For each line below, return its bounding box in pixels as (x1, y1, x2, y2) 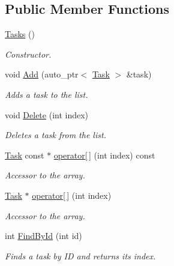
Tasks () (5, 28, 35, 40)
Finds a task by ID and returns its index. (5, 249, 156, 262)
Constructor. (5, 47, 52, 60)
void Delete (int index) (5, 108, 89, 121)
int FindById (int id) (5, 229, 82, 242)
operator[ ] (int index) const (53, 148, 155, 161)
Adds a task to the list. (5, 88, 88, 100)
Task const (5, 148, 44, 161)
